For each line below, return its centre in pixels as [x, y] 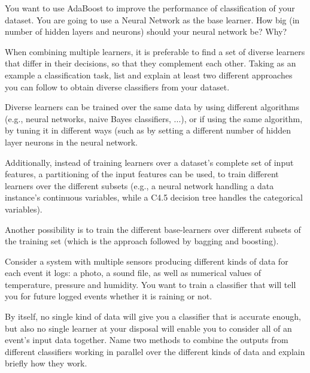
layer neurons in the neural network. [71, 142]
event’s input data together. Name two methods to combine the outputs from [147, 340]
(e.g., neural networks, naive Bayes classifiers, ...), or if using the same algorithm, [154, 118]
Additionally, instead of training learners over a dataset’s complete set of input [149, 162]
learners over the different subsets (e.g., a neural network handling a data [139, 185]
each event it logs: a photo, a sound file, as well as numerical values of [133, 273]
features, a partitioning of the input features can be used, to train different [142, 174]
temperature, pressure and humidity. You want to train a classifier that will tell [151, 284]
